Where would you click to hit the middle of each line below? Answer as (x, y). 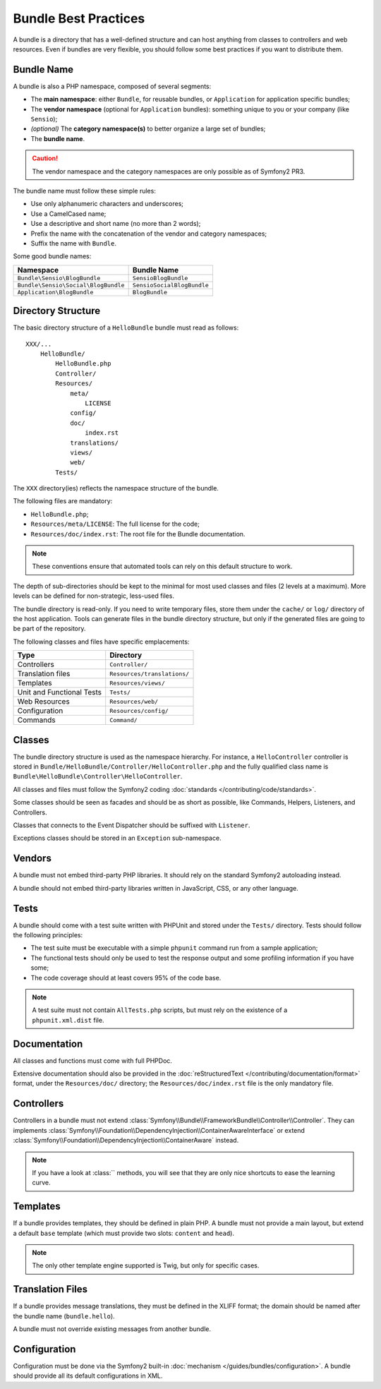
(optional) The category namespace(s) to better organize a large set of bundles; (148, 129)
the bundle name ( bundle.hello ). (64, 1316)
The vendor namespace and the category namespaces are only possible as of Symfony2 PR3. (169, 171)
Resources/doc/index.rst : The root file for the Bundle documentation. (138, 534)
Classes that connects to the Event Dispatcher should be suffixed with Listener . (132, 825)
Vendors (32, 859)
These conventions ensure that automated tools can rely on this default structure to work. (162, 566)
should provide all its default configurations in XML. (88, 1376)
